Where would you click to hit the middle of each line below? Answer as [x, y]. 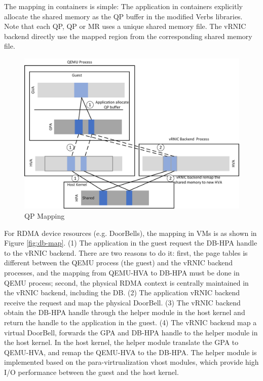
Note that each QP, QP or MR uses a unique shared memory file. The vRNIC [125, 26]
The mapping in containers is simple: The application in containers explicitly [123, 6]
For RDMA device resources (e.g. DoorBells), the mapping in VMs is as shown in [130, 233]
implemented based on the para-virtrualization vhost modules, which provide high [131, 362]
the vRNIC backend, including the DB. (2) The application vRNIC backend [122, 292]
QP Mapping [45, 216]
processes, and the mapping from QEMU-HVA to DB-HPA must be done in [122, 272]
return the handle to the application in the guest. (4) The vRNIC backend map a [130, 322]
